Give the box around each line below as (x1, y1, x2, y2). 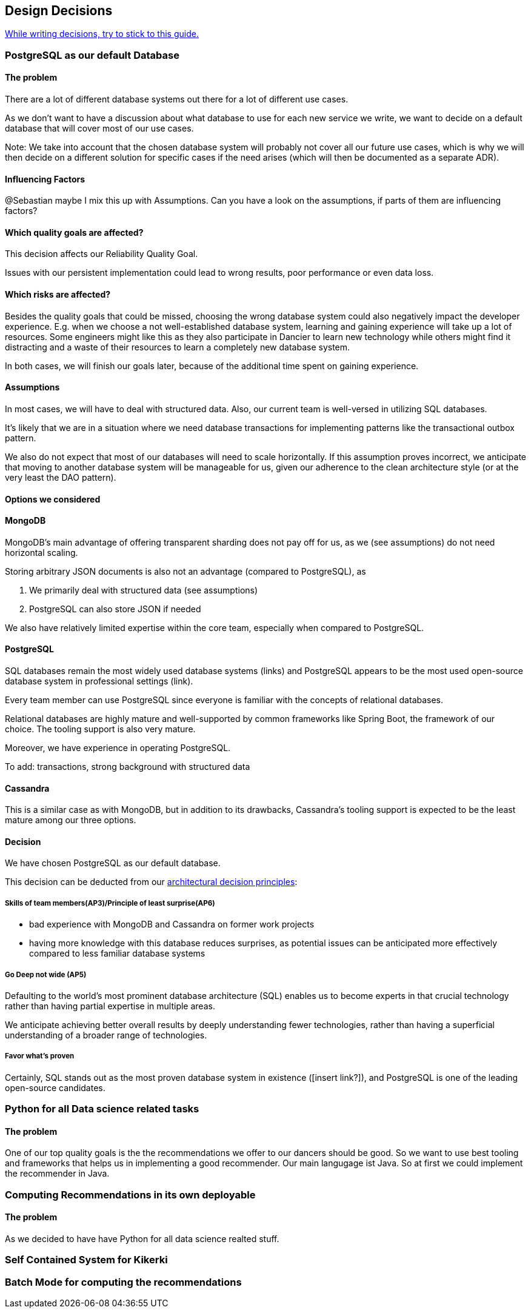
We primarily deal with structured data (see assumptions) (29, 584, 258, 595)
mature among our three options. (5, 815, 136, 826)
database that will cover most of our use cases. (5, 123, 194, 134)
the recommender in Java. (5, 1168, 110, 1179)
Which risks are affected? (5, 289, 111, 300)
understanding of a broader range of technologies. (5, 1029, 207, 1040)
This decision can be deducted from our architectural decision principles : (5, 877, 298, 887)
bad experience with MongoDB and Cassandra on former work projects (29, 919, 315, 930)
